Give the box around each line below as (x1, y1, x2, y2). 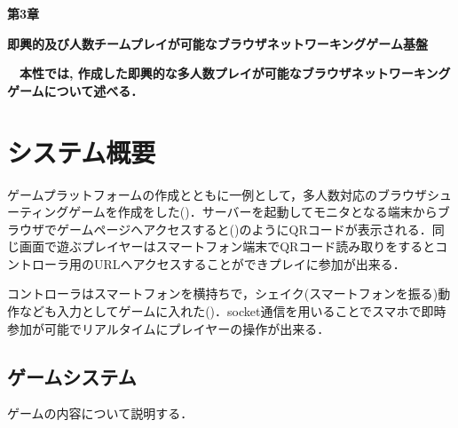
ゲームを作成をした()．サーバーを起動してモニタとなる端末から (68, 202, 438, 221)
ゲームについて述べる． (7, 81, 144, 99)
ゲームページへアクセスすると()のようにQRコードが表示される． (56, 219, 432, 238)
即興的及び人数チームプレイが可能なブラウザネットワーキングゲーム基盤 (7, 34, 428, 52)
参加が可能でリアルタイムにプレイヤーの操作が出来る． (7, 319, 330, 337)
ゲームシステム (7, 362, 137, 390)
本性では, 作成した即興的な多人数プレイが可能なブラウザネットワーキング (19, 64, 451, 83)
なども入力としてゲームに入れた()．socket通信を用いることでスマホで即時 (19, 302, 446, 321)
